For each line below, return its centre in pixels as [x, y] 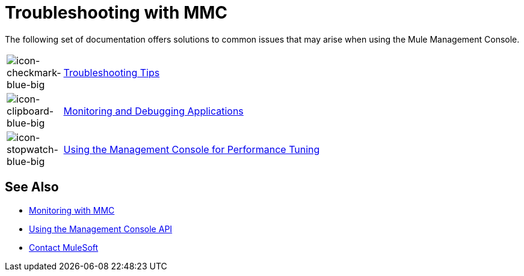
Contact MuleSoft [64, 247]
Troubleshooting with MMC [116, 13]
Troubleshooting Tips [112, 72]
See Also [32, 187]
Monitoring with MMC [72, 210]
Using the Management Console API [101, 229]
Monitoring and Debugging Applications [153, 111]
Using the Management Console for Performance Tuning [192, 149]
